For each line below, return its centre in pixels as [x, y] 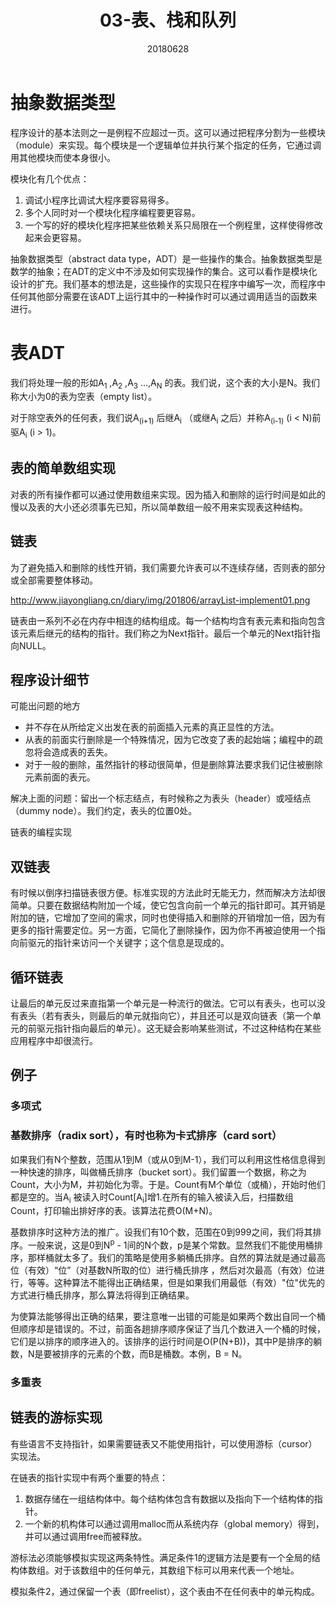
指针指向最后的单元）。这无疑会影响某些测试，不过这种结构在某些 [187, 1028]
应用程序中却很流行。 [54, 1041]
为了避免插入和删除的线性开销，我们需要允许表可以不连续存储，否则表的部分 [168, 567]
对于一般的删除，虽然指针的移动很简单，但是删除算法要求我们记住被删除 [173, 765]
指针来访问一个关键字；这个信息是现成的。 [141, 943]
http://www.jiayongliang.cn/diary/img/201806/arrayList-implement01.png [160, 600]
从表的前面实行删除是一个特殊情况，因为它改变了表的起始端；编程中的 [169, 740]
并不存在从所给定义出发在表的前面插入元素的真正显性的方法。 [152, 727]
